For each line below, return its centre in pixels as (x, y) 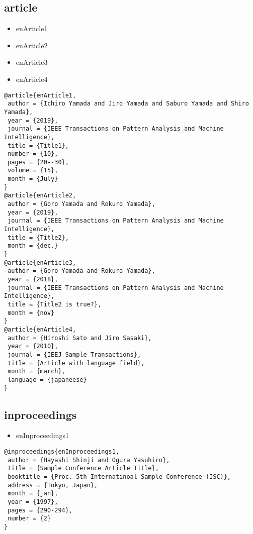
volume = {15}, (33, 171)
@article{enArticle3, (40, 262)
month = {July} (33, 179)
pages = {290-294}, (40, 510)
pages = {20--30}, (38, 162)
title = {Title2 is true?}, (55, 304)
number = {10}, (33, 154)
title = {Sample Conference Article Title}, (83, 468)
